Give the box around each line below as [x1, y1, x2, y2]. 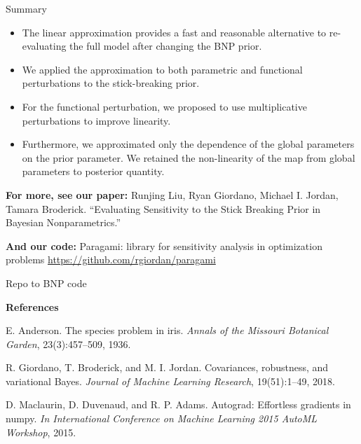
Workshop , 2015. [6, 424, 76, 439]
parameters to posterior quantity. [22, 164, 165, 179]
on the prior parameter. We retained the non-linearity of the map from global [22, 150, 355, 165]
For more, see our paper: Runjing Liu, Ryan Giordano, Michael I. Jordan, [6, 187, 339, 202]
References [6, 299, 59, 314]
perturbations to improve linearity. [22, 113, 171, 127]
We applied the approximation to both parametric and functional [22, 62, 303, 76]
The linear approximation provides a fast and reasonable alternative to [22, 25, 327, 39]
